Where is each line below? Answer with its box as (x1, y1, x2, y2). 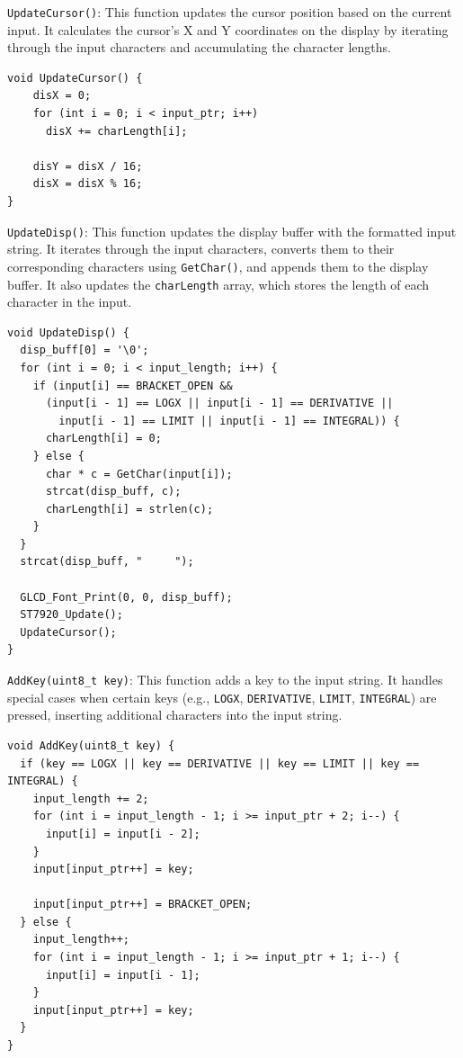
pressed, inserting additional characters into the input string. (7, 705, 343, 724)
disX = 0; (32, 89, 92, 103)
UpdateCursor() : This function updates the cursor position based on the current (7, 3, 452, 21)
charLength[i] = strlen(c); (45, 502, 214, 516)
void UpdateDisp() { (7, 326, 130, 339)
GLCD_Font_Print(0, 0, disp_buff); (20, 590, 233, 604)
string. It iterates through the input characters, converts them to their (7, 239, 395, 258)
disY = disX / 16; (32, 159, 143, 173)
